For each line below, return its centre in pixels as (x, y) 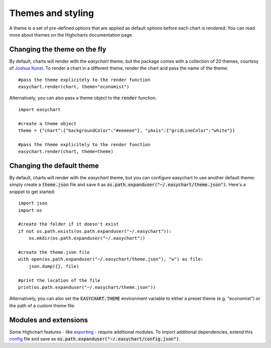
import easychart (39, 109)
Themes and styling (52, 13)
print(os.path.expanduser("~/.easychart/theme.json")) (87, 287)
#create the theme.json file (54, 252)
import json (33, 203)
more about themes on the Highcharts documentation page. (71, 35)
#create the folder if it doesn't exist (69, 224)
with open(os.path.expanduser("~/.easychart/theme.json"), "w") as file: (111, 259)
